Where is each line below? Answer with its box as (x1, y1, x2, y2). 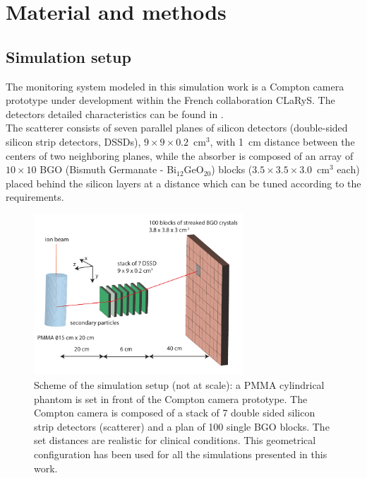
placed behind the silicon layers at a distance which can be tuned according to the (6, 175, 361, 190)
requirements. (6, 190, 64, 204)
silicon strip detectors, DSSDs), (6, 134, 141, 148)
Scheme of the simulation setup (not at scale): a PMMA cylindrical (34, 378, 325, 392)
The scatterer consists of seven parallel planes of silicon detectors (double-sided (6, 120, 348, 135)
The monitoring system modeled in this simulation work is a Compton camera (6, 78, 344, 93)
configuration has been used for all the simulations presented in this (34, 446, 327, 461)
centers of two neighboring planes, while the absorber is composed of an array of (6, 148, 354, 163)
